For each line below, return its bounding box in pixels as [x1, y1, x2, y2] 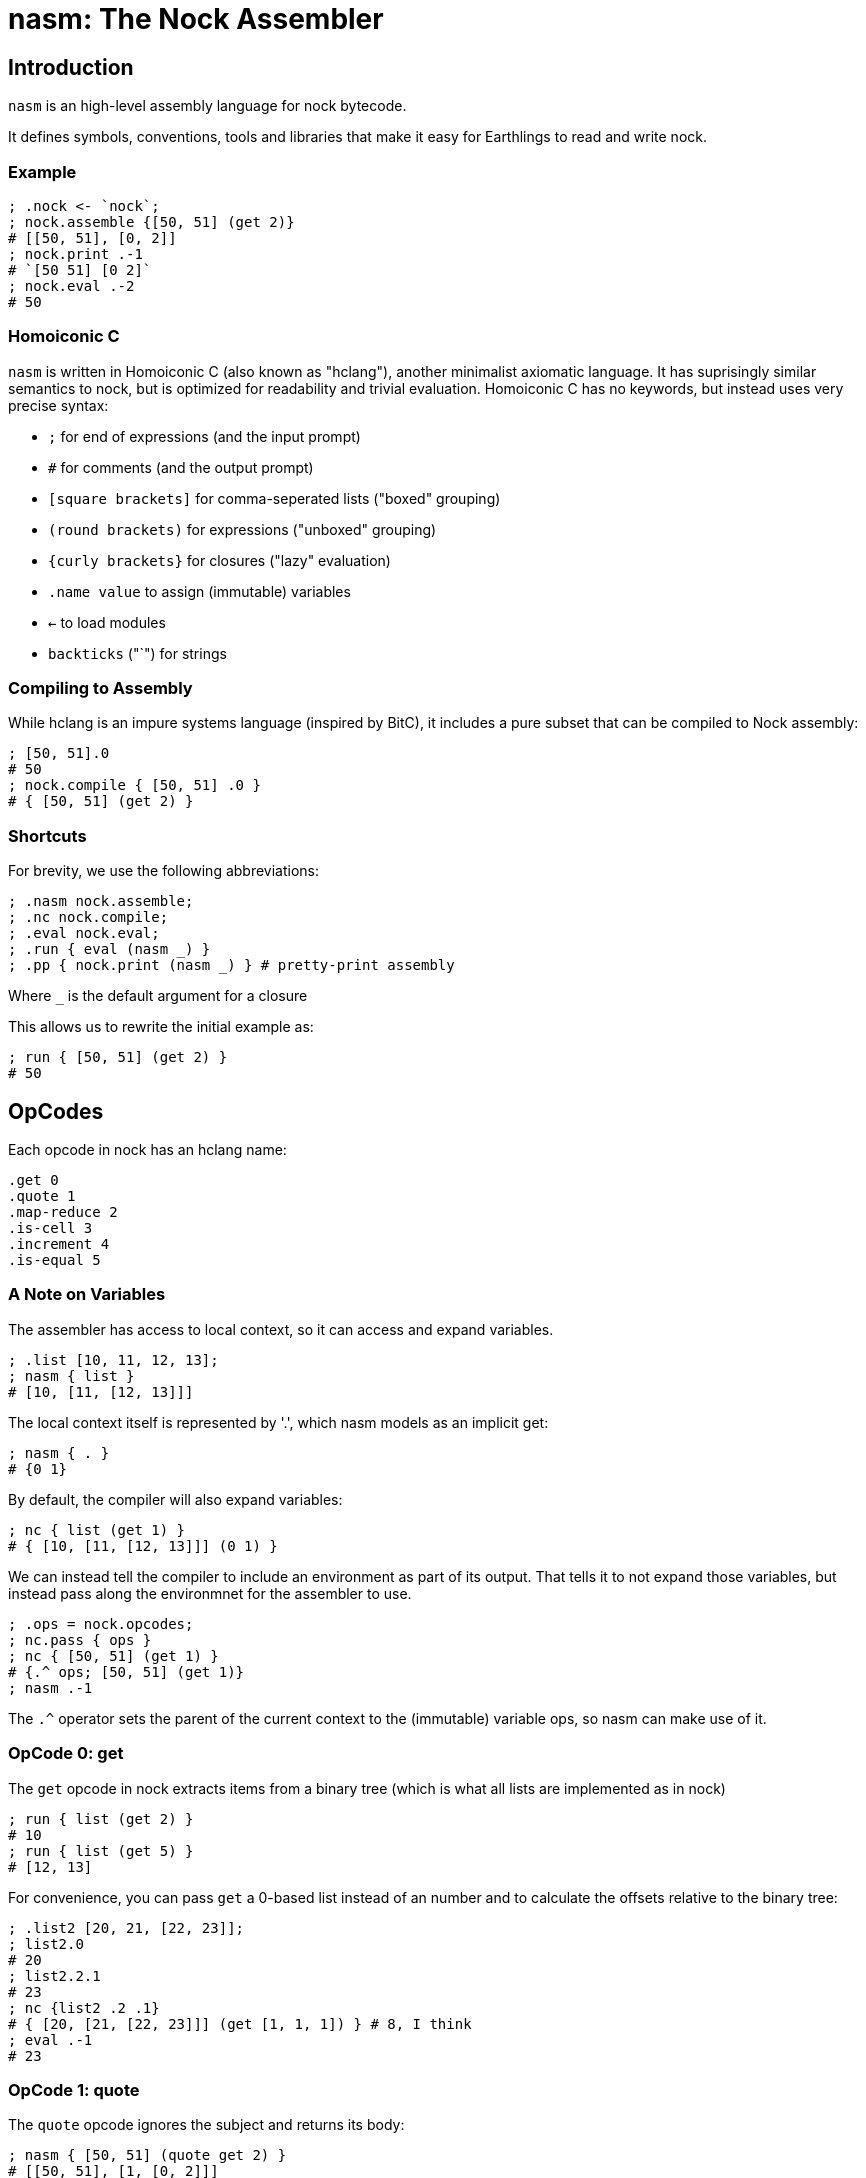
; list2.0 [8, 1935, 84, 1952]
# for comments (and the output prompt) [48, 458, 314, 476]
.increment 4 [8, 1236, 110, 1253]
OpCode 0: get [8, 1743, 124, 1764]
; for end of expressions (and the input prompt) [48, 427, 361, 445]
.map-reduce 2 [8, 1204, 118, 1221]
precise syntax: [8, 396, 109, 414]
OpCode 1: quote [8, 2079, 140, 2100]
